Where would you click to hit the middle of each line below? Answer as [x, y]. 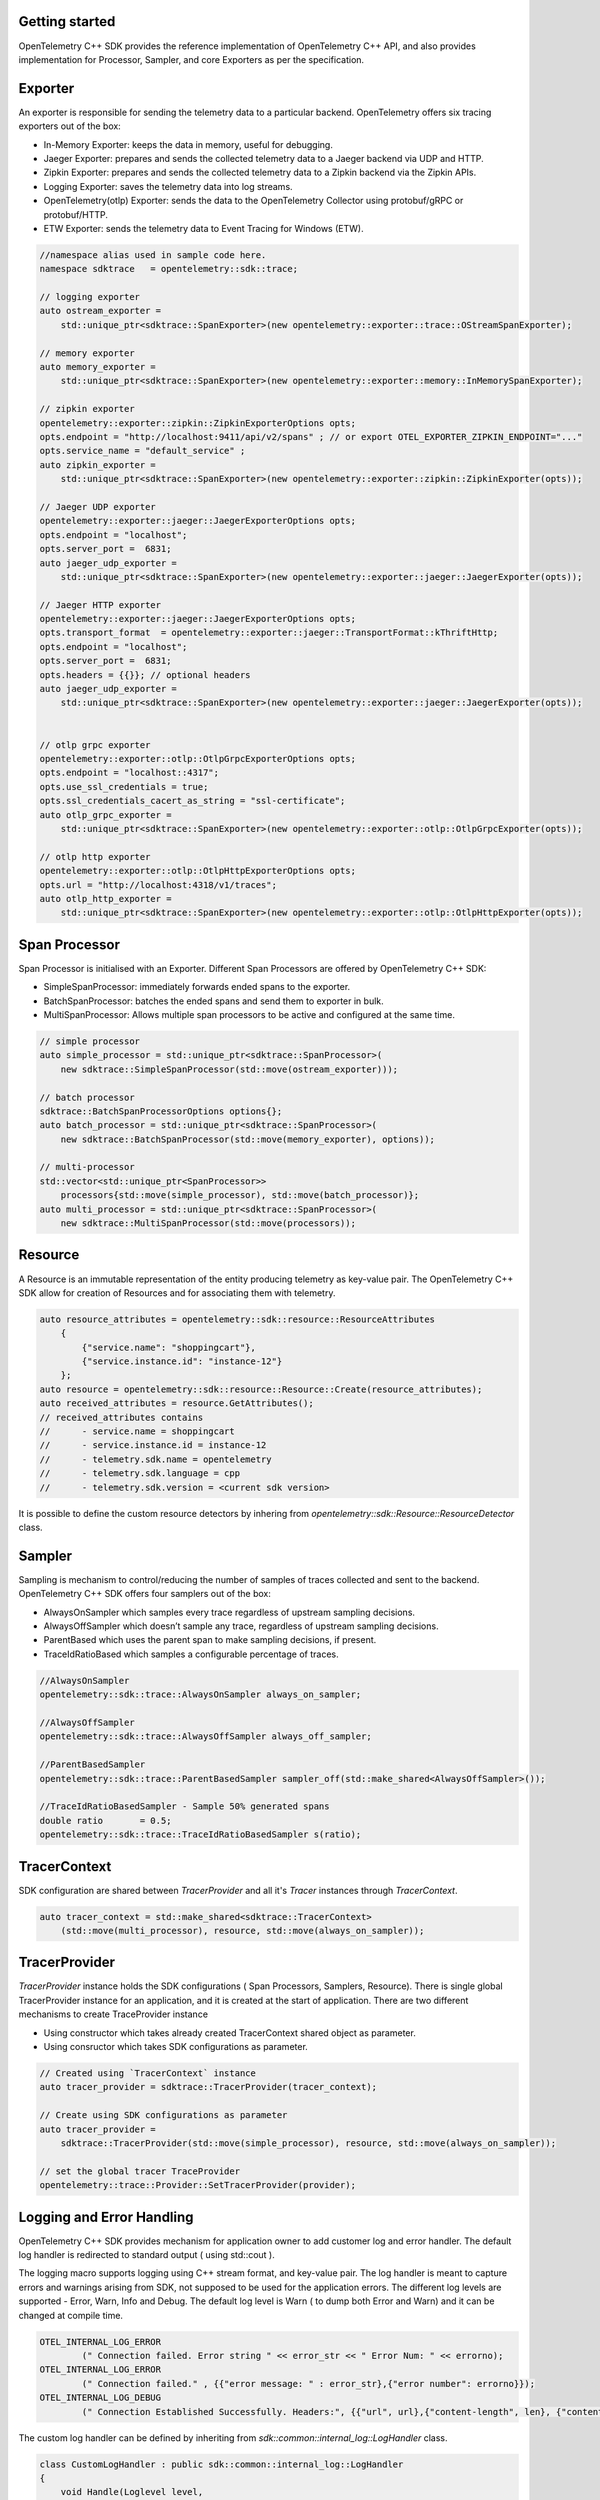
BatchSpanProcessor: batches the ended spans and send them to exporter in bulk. [213, 1001]
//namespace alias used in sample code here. [153, 254]
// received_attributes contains [121, 1417]
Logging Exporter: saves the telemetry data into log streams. [168, 186]
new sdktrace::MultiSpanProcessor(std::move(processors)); [208, 1223]
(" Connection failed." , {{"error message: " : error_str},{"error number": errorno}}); [308, 2383]
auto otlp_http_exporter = [105, 898]
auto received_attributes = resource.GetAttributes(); [176, 1403]
